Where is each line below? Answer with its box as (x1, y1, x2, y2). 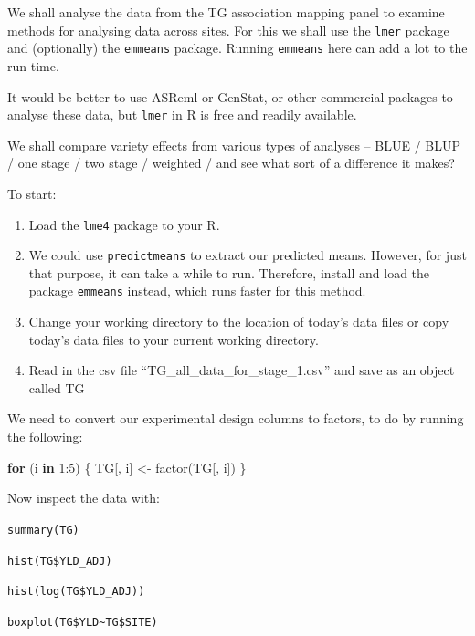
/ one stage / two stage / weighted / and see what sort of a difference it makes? (7, 153, 455, 172)
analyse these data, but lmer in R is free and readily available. (7, 105, 357, 124)
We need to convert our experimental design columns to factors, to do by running (7, 409, 464, 428)
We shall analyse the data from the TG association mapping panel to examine (7, 3, 445, 21)
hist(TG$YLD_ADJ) (7, 554, 112, 568)
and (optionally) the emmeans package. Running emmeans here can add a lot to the (7, 38, 468, 57)
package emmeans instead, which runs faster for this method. (28, 281, 366, 300)
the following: (7, 427, 83, 446)
